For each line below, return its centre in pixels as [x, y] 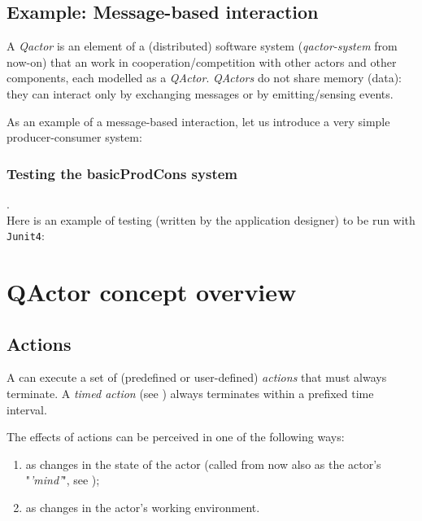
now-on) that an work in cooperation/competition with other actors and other [202, 61]
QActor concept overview [152, 292]
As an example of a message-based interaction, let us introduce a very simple [198, 121]
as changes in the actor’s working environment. [143, 507]
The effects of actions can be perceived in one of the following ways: [176, 437]
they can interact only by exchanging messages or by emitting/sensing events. [200, 93]
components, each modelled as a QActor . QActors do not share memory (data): [204, 78]
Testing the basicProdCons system [122, 173]
